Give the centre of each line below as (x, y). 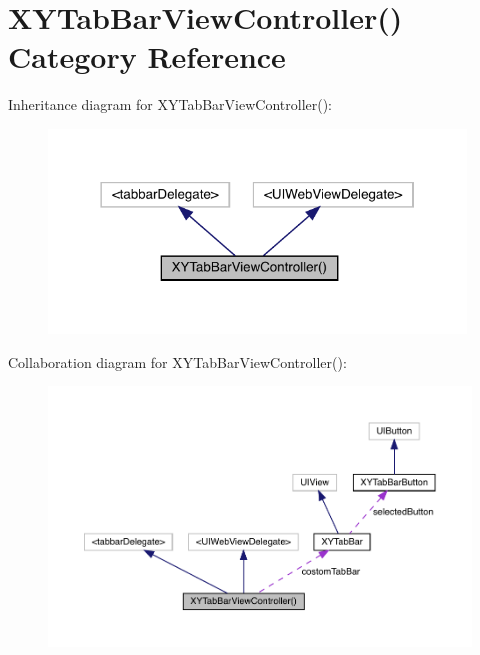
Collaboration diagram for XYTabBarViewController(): (177, 361)
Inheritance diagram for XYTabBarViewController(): (170, 104)
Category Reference (147, 56)
